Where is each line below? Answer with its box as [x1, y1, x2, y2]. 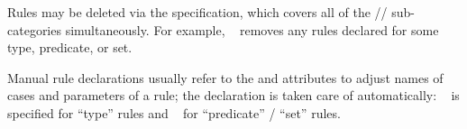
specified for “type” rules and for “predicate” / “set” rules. [7, 103, 341, 122]
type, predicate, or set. [7, 38, 133, 57]
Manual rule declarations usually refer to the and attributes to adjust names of [7, 68, 444, 87]
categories [7, 20, 61, 39]
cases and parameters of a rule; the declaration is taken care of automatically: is [7, 86, 460, 105]
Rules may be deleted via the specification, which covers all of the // [7, 3, 388, 21]
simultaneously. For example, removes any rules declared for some [65, 20, 439, 39]
